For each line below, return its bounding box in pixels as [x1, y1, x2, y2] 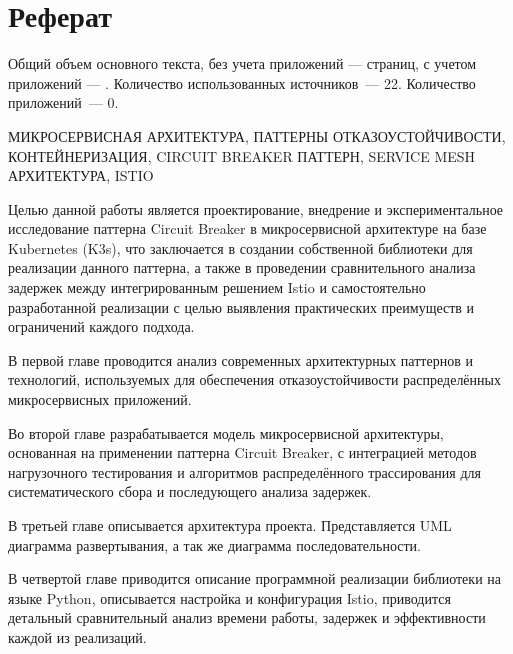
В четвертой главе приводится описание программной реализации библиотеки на [8, 568, 501, 589]
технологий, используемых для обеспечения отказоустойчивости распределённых [8, 369, 501, 390]
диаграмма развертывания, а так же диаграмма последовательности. [8, 534, 421, 555]
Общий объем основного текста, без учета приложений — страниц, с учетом [8, 53, 477, 74]
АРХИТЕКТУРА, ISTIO [8, 165, 154, 186]
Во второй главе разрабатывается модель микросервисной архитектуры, [8, 422, 444, 443]
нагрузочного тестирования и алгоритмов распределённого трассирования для [8, 461, 482, 482]
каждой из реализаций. [8, 626, 147, 647]
